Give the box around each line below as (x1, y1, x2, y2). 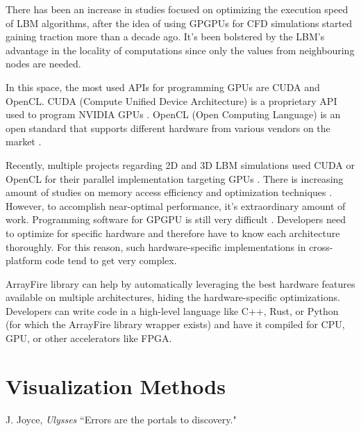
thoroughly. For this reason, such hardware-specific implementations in (6, 239, 306, 254)
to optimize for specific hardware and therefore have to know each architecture (6, 225, 340, 240)
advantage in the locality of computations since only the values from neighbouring (6, 42, 355, 57)
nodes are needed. (6, 56, 81, 71)
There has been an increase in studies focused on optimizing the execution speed (6, 2, 349, 16)
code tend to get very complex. (45, 253, 177, 268)
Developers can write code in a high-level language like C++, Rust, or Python (6, 303, 339, 318)
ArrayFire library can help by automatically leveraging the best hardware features (6, 276, 355, 291)
